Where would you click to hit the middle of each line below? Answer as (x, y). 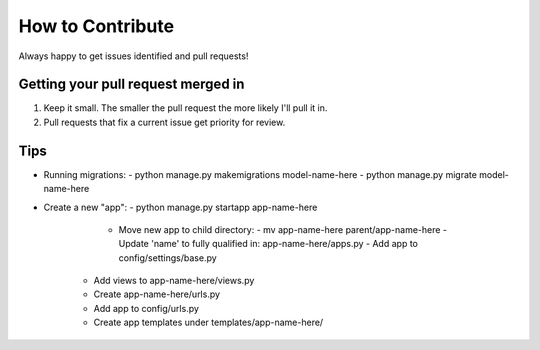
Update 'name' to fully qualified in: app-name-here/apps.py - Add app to (268, 244)
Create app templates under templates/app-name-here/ (208, 322)
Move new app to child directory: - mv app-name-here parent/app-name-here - (283, 229)
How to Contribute (96, 26)
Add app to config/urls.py (146, 308)
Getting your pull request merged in (131, 84)
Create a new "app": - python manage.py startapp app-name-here (180, 207)
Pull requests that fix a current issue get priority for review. (164, 122)
